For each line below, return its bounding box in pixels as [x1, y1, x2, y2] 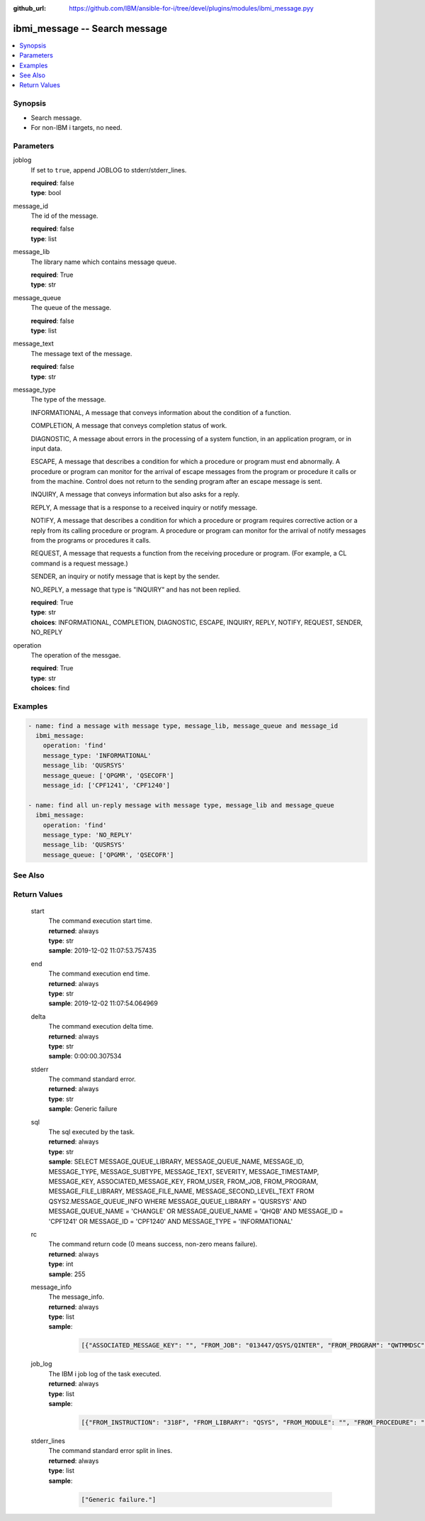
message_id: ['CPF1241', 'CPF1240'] [42, 781, 170, 789]
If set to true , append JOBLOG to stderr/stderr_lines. [30, 165, 187, 174]
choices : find [30, 684, 70, 692]
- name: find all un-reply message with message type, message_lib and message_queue [28, 801, 334, 809]
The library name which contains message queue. [30, 258, 177, 266]
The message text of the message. [30, 349, 132, 358]
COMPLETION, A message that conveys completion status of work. [30, 421, 227, 430]
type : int [48, 1260, 74, 1268]
